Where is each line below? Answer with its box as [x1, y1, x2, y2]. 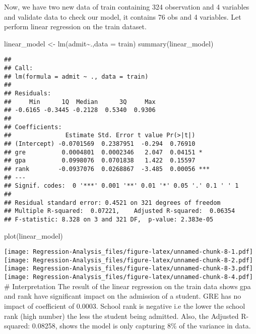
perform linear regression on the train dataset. [4, 21, 147, 32]
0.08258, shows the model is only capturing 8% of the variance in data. [32, 320, 251, 331]
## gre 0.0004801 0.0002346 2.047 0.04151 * [4, 148, 203, 156]
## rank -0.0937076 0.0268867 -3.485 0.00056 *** [4, 165, 210, 173]
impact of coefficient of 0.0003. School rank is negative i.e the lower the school [4, 300, 245, 311]
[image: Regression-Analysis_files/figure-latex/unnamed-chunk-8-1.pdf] [4, 248, 253, 256]
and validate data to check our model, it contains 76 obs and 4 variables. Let [4, 11, 241, 22]
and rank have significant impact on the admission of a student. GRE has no [4, 291, 241, 301]
